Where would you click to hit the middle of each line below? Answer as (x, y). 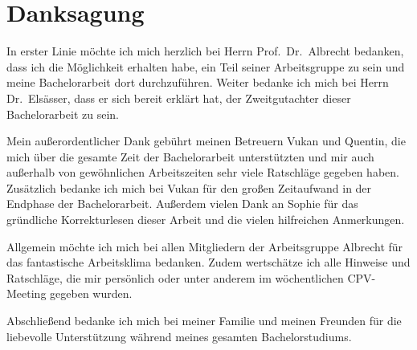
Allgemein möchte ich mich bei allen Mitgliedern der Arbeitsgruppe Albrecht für (205, 246)
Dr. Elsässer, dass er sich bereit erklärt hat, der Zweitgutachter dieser (179, 98)
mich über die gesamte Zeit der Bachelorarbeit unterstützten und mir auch (190, 156)
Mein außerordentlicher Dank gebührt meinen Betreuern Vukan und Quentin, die (206, 141)
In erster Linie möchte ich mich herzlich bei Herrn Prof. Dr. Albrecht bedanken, (205, 51)
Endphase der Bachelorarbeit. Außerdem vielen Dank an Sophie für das (182, 203)
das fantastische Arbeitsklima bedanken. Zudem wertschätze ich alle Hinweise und (208, 262)
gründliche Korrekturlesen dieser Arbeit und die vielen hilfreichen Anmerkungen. (206, 220)
